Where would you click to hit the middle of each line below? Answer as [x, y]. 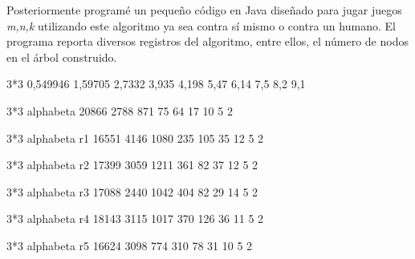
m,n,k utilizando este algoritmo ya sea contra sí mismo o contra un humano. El [201, 25]
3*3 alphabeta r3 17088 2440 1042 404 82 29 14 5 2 [132, 191]
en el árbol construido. [62, 57]
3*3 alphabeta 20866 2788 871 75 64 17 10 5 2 [120, 110]
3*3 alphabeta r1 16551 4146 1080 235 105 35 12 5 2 [135, 138]
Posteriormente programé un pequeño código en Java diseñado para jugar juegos [204, 10]
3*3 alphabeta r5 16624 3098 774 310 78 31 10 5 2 [130, 245]
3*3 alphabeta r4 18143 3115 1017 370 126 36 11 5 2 [135, 219]
